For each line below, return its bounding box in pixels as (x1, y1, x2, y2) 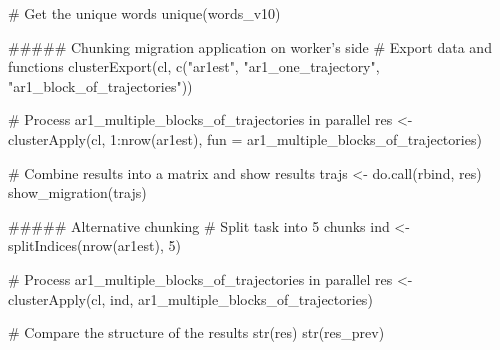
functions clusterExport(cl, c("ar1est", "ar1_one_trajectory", (8, 56, 380, 77)
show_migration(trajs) (8, 182, 147, 203)
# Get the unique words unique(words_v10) (8, 3, 281, 23)
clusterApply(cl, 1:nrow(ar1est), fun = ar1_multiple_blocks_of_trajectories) (8, 128, 482, 149)
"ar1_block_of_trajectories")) (8, 75, 193, 96)
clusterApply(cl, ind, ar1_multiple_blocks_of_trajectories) (8, 288, 373, 309)
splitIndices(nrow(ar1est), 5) (8, 235, 181, 256)
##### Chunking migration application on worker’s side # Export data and (8, 36, 492, 57)
